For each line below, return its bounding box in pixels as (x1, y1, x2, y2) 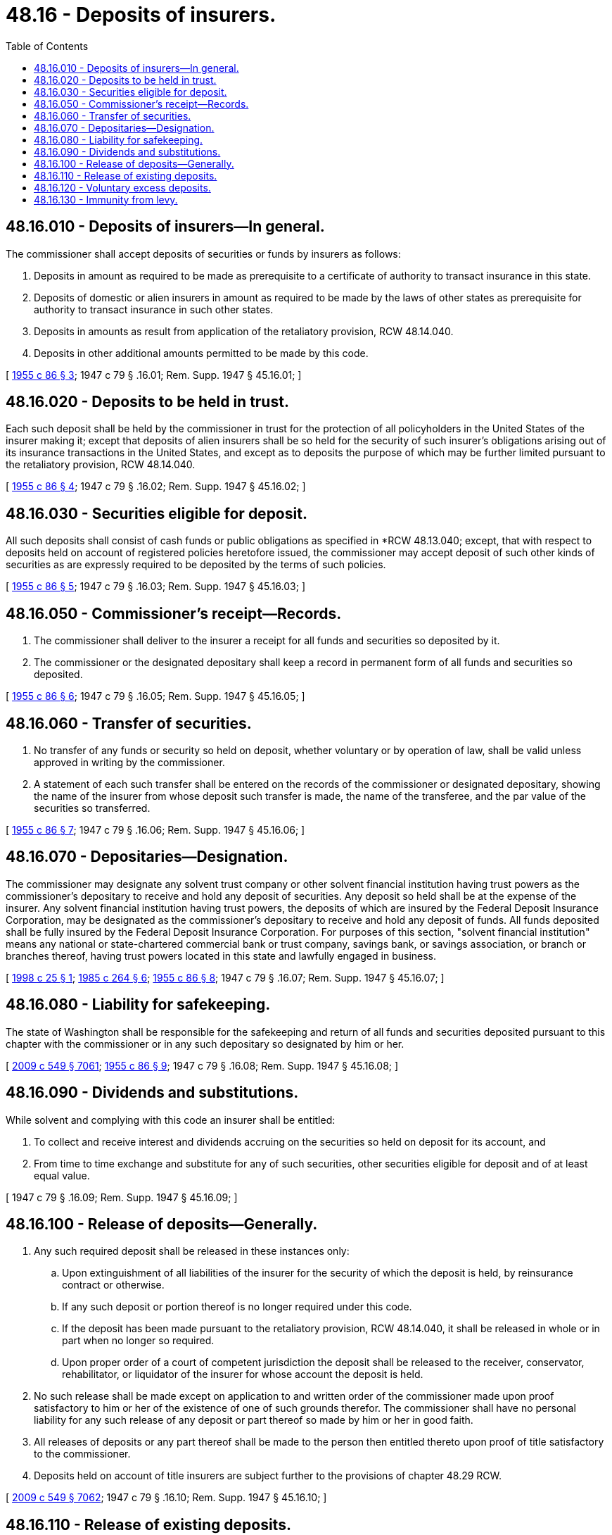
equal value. (34, 1169, 90, 1182)
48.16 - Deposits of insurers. (6, 3, 276, 27)
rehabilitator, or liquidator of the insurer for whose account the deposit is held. (62, 1368, 423, 1381)
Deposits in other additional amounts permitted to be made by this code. (34, 346, 369, 359)
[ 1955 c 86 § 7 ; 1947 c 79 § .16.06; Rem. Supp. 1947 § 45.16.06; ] (6, 823, 305, 836)
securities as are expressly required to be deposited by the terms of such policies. (6, 558, 386, 571)
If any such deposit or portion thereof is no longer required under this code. (62, 1301, 412, 1313)
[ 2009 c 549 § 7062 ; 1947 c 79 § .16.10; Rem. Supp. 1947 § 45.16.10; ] (6, 1491, 327, 1504)
